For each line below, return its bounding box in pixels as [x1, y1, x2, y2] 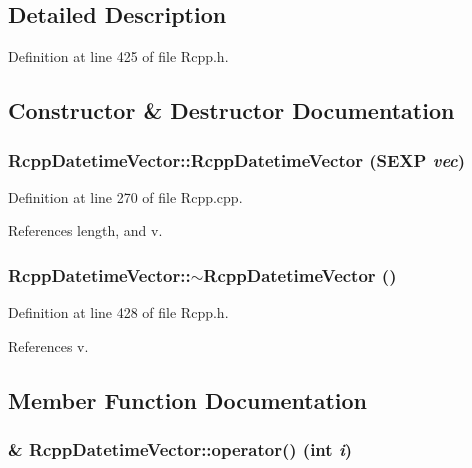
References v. [8, 335, 89, 356]
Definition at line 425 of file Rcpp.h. [8, 46, 229, 67]
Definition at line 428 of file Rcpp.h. [8, 302, 229, 323]
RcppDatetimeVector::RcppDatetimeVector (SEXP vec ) [8, 147, 466, 172]
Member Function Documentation [8, 384, 368, 415]
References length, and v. [8, 220, 163, 241]
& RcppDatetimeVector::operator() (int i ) [8, 437, 353, 462]
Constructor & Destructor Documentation [8, 95, 455, 126]
